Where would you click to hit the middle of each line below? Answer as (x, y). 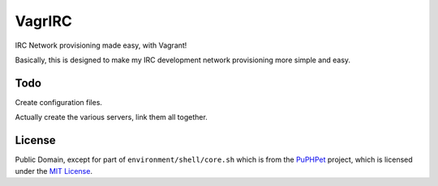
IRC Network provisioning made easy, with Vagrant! (101, 45)
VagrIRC (43, 21)
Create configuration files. (59, 102)
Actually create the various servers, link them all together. (112, 117)
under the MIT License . (54, 171)
